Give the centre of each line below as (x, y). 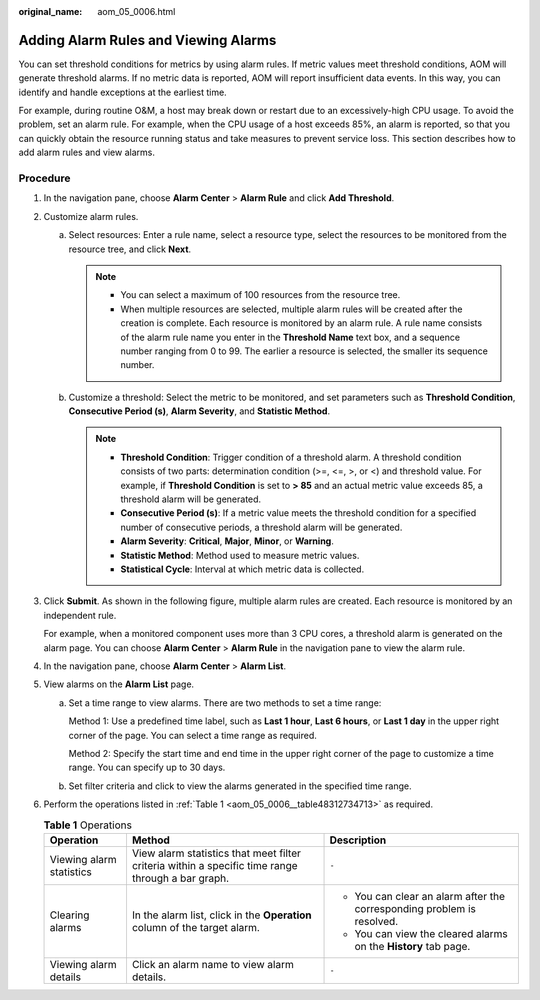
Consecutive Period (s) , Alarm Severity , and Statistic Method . (199, 411)
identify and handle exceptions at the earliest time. (122, 92)
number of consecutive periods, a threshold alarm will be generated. (261, 527)
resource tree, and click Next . (130, 249)
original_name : (50, 11)
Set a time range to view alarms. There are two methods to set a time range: (225, 702)
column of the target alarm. (195, 927)
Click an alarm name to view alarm (212, 964)
